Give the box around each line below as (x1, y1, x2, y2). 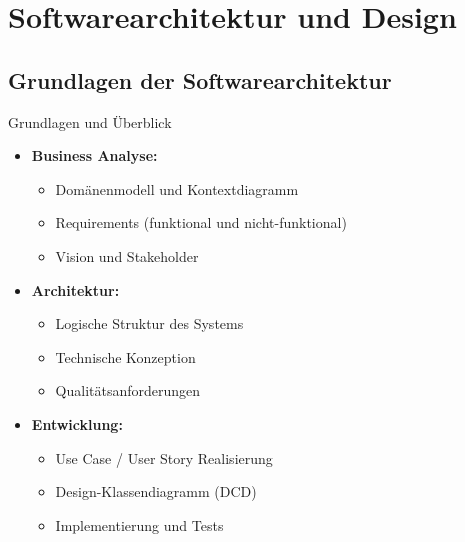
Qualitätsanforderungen (55, 380, 201, 401)
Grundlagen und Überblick (8, 111, 172, 132)
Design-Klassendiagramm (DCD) (55, 481, 257, 502)
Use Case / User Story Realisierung (55, 447, 273, 468)
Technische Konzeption (55, 346, 196, 367)
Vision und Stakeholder (55, 245, 199, 266)
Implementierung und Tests (55, 514, 224, 535)
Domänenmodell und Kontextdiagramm (55, 178, 299, 199)
